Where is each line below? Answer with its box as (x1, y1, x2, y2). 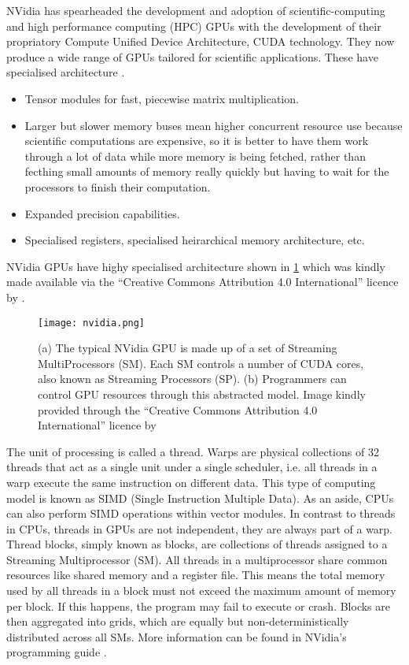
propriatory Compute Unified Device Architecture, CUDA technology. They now (6, 33, 395, 50)
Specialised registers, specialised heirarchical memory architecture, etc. (24, 232, 365, 248)
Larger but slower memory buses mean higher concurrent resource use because (24, 117, 403, 133)
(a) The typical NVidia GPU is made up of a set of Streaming (38, 340, 337, 356)
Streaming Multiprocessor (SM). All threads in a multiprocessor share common (6, 551, 388, 567)
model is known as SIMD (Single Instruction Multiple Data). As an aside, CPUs (6, 489, 394, 506)
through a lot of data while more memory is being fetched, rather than (24, 147, 366, 164)
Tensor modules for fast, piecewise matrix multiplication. (24, 90, 299, 106)
